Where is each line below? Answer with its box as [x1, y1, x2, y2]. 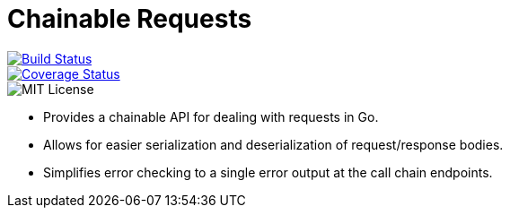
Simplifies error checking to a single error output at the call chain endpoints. [43, 164, 493, 180]
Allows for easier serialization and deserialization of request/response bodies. [43, 136, 504, 152]
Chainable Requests [7, 4, 252, 34]
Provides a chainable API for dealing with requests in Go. [43, 108, 379, 125]
